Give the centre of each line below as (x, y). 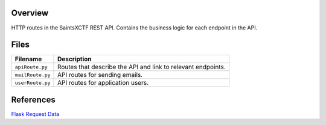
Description (75, 59)
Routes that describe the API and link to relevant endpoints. (142, 67)
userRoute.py (33, 83)
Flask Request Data (35, 114)
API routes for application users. (103, 83)
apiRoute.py (31, 67)
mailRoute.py (33, 75)
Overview (30, 13)
